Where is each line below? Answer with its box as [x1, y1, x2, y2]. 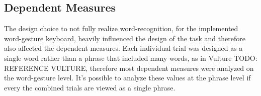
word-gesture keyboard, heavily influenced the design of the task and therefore [4, 33, 245, 43]
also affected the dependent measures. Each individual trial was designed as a [4, 43, 243, 53]
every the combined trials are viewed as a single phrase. [4, 82, 176, 92]
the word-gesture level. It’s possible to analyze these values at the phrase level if [4, 72, 251, 83]
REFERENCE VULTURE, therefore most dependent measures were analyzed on [4, 62, 254, 73]
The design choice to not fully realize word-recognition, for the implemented [4, 23, 238, 34]
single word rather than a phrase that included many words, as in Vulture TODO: [4, 52, 257, 63]
